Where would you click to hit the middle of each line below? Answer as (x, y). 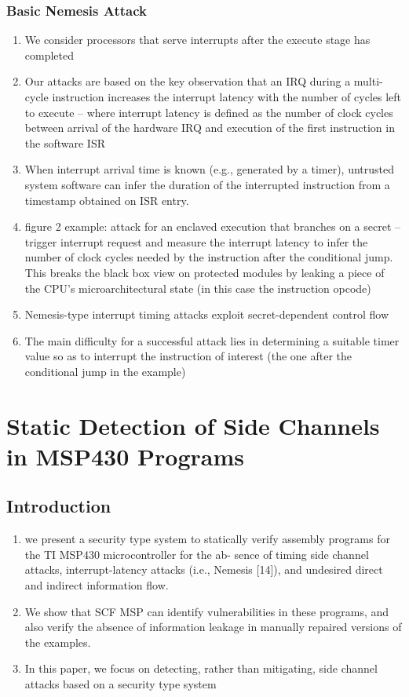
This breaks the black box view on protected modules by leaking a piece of (204, 272)
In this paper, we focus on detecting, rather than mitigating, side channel (201, 668)
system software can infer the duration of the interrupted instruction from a (207, 184)
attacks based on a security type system (121, 684)
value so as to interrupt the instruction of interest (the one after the (188, 356)
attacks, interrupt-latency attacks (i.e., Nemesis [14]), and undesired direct (204, 569)
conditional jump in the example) (105, 371)
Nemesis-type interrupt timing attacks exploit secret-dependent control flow (207, 314)
